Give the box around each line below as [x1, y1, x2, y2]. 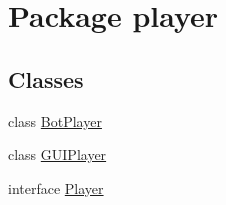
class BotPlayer [8, 110, 102, 131]
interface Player [8, 177, 104, 198]
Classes [8, 63, 84, 94]
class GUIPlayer [8, 144, 107, 165]
